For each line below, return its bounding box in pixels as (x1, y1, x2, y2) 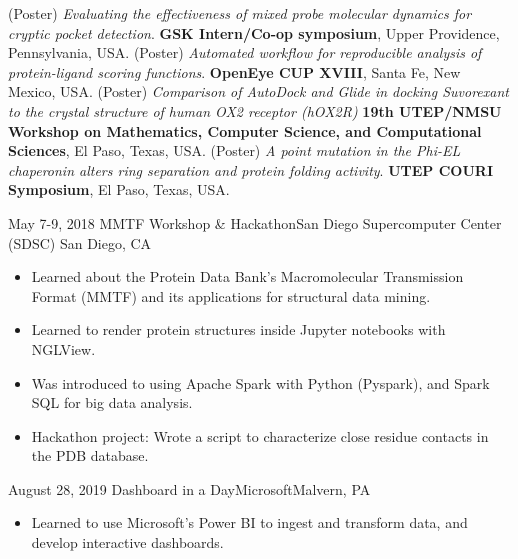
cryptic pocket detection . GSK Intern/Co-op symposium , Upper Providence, (8, 22, 500, 43)
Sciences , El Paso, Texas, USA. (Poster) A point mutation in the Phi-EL (8, 140, 461, 161)
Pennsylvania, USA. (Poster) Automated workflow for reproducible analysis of (8, 42, 482, 63)
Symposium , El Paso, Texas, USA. (8, 179, 230, 200)
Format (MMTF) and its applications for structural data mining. (31, 285, 431, 306)
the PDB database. (31, 445, 149, 466)
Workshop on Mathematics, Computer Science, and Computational (8, 120, 482, 141)
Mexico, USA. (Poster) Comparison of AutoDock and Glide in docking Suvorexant (8, 81, 509, 102)
